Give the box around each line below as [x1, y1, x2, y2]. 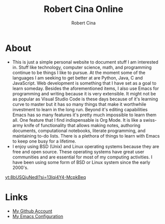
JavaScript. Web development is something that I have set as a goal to [12, 80, 157, 86]
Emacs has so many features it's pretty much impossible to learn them [12, 112, 157, 118]
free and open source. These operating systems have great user [12, 149, 145, 154]
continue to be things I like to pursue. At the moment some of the [12, 70, 146, 75]
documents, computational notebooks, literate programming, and [12, 128, 146, 134]
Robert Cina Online [44, 3, 123, 15]
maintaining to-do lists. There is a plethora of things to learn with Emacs [12, 133, 160, 139]
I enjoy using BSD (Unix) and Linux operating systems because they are [12, 143, 160, 149]
